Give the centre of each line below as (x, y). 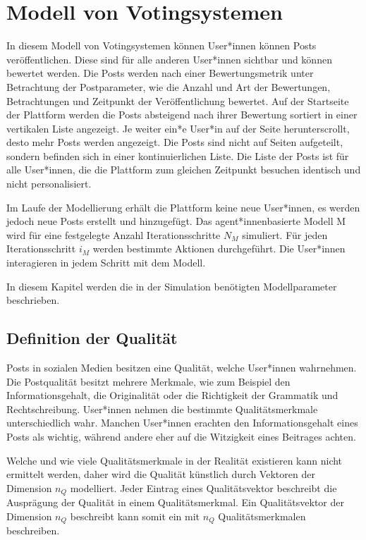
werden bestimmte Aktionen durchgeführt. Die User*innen (219, 248)
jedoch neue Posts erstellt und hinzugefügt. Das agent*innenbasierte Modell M (176, 221)
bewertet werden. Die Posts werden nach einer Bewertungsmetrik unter (160, 73)
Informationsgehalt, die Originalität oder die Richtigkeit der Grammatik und (172, 395)
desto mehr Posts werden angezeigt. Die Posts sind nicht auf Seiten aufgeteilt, (175, 142)
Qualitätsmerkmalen (262, 516)
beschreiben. (33, 530)
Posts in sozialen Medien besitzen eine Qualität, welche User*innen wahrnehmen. (182, 368)
